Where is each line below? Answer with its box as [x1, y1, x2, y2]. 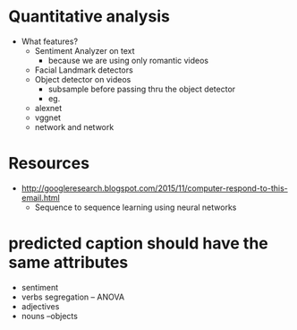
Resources [8, 153, 90, 174]
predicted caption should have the [8, 233, 269, 254]
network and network [34, 121, 115, 132]
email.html [21, 192, 60, 203]
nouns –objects [21, 310, 78, 321]
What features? [21, 36, 78, 47]
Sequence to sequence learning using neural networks [34, 202, 237, 213]
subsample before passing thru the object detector [47, 83, 236, 94]
